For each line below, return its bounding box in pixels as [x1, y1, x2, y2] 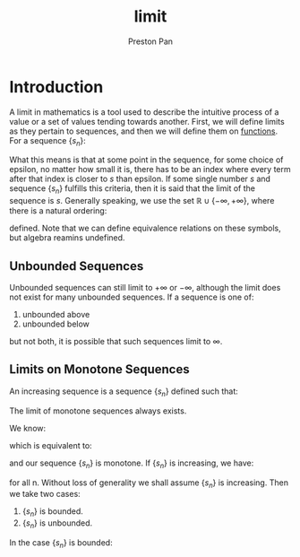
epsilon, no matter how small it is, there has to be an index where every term [9, 164, 291, 175]
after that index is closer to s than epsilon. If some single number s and [9, 173, 271, 185]
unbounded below [21, 318, 90, 329]
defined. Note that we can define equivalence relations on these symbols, [9, 222, 282, 234]
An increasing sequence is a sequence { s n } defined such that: [9, 386, 239, 398]
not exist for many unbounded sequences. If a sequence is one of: [9, 292, 254, 302]
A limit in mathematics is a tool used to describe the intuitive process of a [9, 106, 279, 117]
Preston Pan [128, 36, 173, 47]
